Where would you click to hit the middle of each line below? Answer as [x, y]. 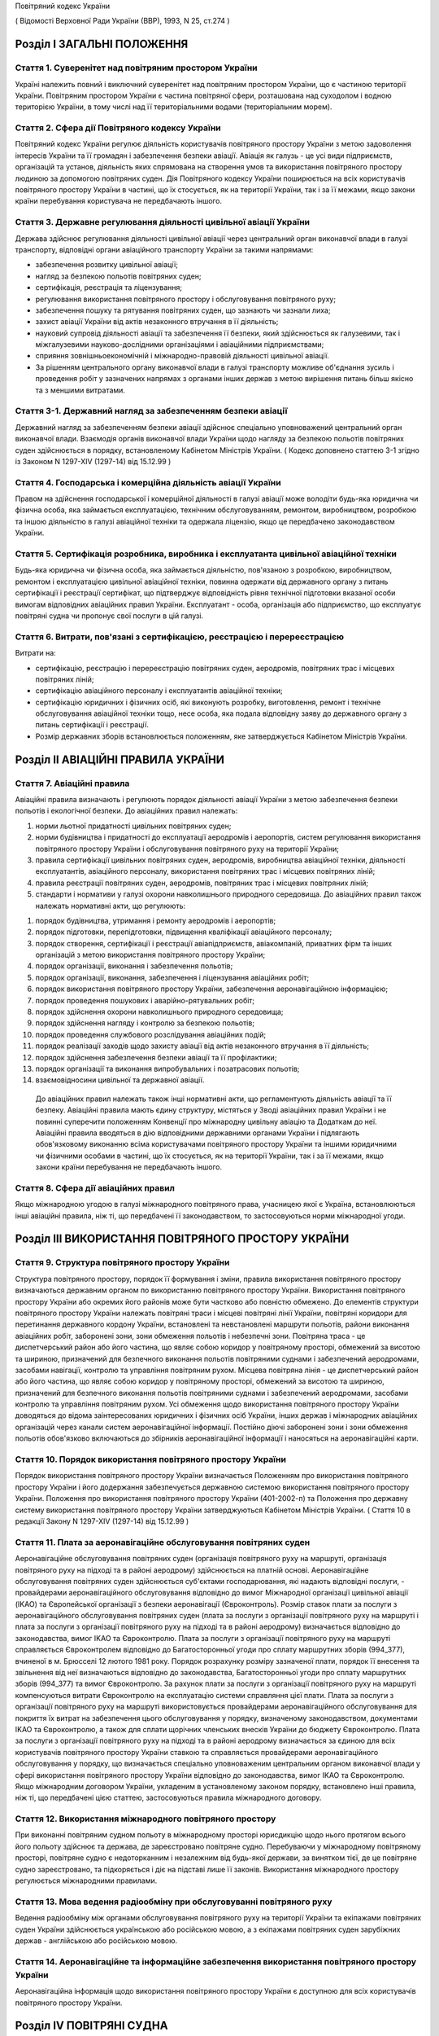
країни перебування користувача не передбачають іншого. [119, 201]
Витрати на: [35, 653]
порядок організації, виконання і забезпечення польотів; [134, 966]
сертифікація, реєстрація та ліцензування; [109, 287]
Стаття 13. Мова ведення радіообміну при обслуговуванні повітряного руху [174, 1902]
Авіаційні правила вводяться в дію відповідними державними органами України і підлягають [198, 1133]
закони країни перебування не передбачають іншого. [129, 1167]
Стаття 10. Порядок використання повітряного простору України [150, 1459]
